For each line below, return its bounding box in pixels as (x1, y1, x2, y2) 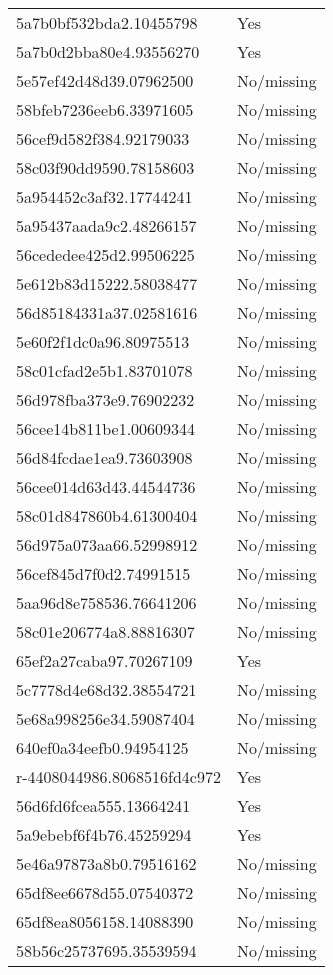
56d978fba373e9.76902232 (16, 388, 195, 411)
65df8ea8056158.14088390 (16, 910, 194, 933)
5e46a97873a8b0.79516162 (16, 852, 197, 875)
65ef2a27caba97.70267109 (16, 649, 193, 672)
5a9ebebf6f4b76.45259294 (16, 823, 192, 846)
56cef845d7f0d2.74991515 (16, 562, 191, 585)
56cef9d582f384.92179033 (16, 127, 190, 150)
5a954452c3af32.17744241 (16, 185, 193, 208)
